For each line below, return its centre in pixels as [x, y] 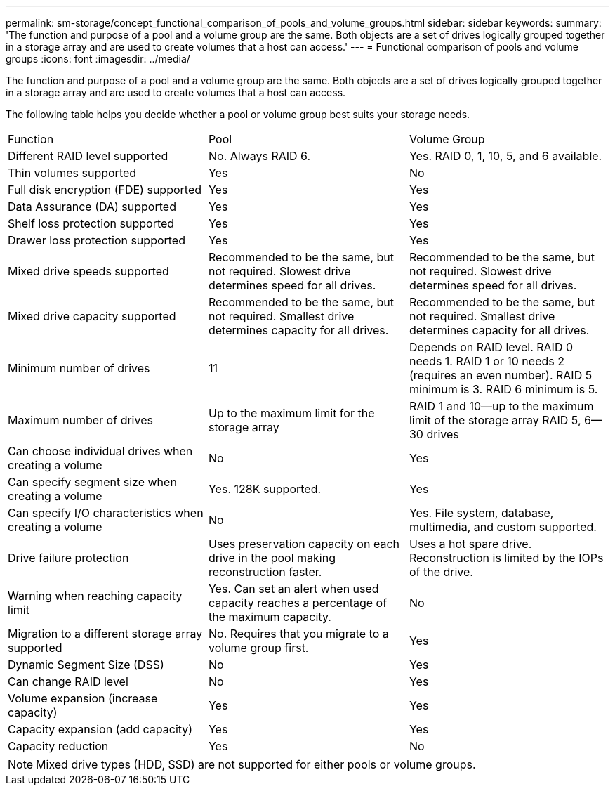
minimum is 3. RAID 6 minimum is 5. [503, 389]
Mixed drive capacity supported [92, 316]
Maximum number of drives [80, 420]
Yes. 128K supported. [265, 489]
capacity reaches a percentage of [298, 603]
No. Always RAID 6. [259, 156]
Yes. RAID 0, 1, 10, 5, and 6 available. [505, 156]
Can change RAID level [68, 681]
